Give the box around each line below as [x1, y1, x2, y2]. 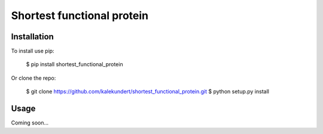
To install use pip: [11, 48, 54, 55]
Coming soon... [11, 119, 49, 126]
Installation [11, 32, 54, 42]
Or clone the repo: [11, 74, 56, 82]
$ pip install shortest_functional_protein [26, 61, 123, 68]
